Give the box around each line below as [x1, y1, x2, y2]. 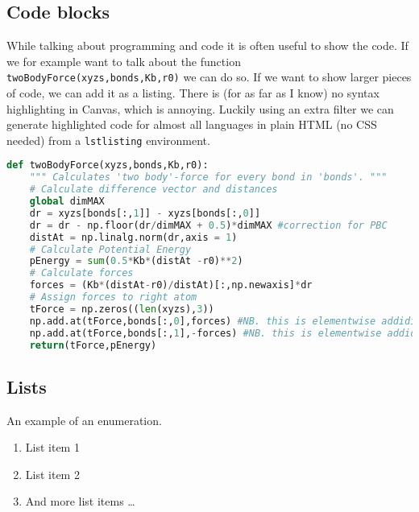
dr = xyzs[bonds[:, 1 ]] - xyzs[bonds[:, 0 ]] [29, 207, 261, 219]
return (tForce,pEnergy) [29, 339, 157, 351]
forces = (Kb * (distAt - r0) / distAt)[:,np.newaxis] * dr [29, 279, 313, 291]
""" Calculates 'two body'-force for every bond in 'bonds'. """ [29, 171, 388, 184]
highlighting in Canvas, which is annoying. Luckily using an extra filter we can [6, 100, 394, 117]
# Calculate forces [29, 267, 134, 279]
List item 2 [25, 465, 80, 482]
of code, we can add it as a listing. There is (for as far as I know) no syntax [6, 85, 380, 101]
